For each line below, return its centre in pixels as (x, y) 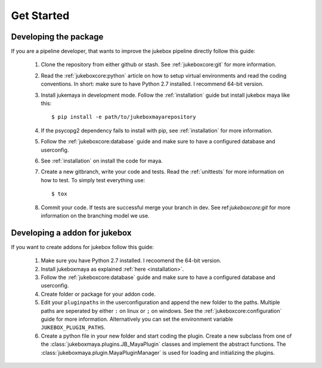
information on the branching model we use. (95, 216)
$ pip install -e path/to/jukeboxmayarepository (124, 117)
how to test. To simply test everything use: (93, 180)
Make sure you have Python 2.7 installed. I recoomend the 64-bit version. (131, 260)
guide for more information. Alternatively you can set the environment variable (137, 319)
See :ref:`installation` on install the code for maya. (102, 161)
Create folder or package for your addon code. (98, 294)
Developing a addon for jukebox (71, 233)
